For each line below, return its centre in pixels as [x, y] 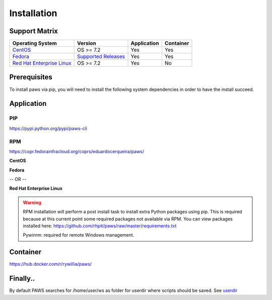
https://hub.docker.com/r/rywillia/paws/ [50, 264]
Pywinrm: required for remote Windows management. [79, 235]
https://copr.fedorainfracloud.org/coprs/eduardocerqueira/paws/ [77, 151]
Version [87, 43]
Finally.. [22, 279]
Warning [32, 202]
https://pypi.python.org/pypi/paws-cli [48, 128]
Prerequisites [31, 77]
